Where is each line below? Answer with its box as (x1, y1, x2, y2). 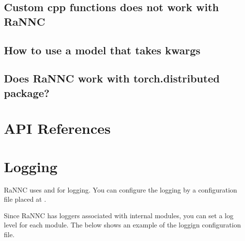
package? (4, 85, 50, 100)
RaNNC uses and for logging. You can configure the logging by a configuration (4, 184, 237, 194)
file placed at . (4, 194, 46, 204)
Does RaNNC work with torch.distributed (4, 71, 220, 86)
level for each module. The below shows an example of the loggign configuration (4, 220, 241, 230)
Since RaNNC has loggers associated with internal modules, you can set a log (4, 210, 233, 220)
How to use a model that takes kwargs (4, 42, 200, 57)
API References (4, 118, 111, 138)
